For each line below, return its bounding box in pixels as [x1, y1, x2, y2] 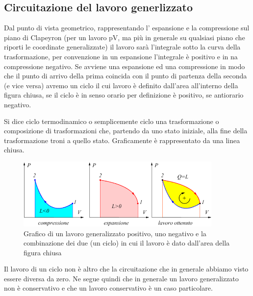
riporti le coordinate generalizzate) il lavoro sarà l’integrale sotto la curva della [4, 42, 241, 52]
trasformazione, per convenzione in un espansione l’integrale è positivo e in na [4, 51, 238, 61]
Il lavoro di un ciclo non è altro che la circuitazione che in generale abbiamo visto [4, 264, 249, 274]
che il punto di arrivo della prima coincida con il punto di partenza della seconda [4, 71, 247, 81]
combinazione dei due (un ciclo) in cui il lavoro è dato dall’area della [24, 238, 230, 248]
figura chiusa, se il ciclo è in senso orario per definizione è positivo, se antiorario [4, 90, 244, 100]
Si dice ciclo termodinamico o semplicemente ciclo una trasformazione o [4, 116, 219, 126]
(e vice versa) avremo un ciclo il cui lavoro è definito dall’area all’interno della [4, 80, 238, 90]
